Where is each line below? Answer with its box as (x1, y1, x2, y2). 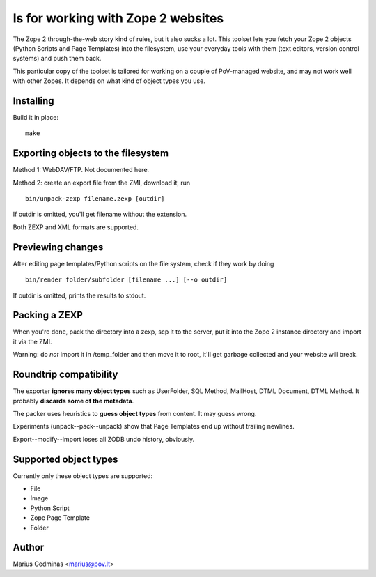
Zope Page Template (30, 514, 91, 522)
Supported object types (13, 453, 118, 465)
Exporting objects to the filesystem (13, 147, 169, 160)
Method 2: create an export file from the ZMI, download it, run (13, 178, 191, 187)
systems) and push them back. (13, 54, 102, 63)
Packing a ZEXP (13, 309, 84, 321)
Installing (13, 95, 55, 107)
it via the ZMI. (13, 337, 52, 346)
